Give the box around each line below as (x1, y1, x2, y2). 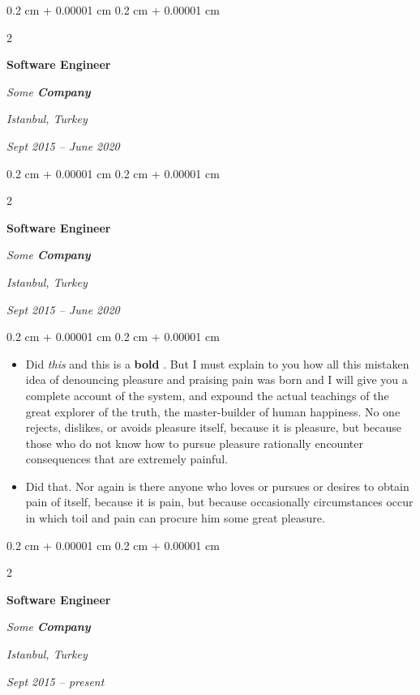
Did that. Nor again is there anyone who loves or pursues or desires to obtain (25, 477, 409, 494)
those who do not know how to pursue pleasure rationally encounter (25, 434, 363, 451)
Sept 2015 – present (6, 672, 105, 689)
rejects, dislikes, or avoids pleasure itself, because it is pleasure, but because (25, 419, 402, 436)
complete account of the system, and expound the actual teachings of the (25, 386, 389, 403)
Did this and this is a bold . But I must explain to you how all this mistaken (25, 355, 409, 372)
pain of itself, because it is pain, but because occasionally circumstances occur (25, 493, 414, 510)
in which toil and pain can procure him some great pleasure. (25, 510, 325, 527)
